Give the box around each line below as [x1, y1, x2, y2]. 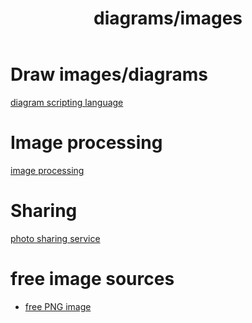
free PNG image [24, 300, 92, 312]
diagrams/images [93, 7, 243, 30]
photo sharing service [10, 232, 101, 244]
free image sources [10, 268, 175, 290]
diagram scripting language [10, 96, 124, 108]
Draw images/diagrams [10, 63, 208, 86]
